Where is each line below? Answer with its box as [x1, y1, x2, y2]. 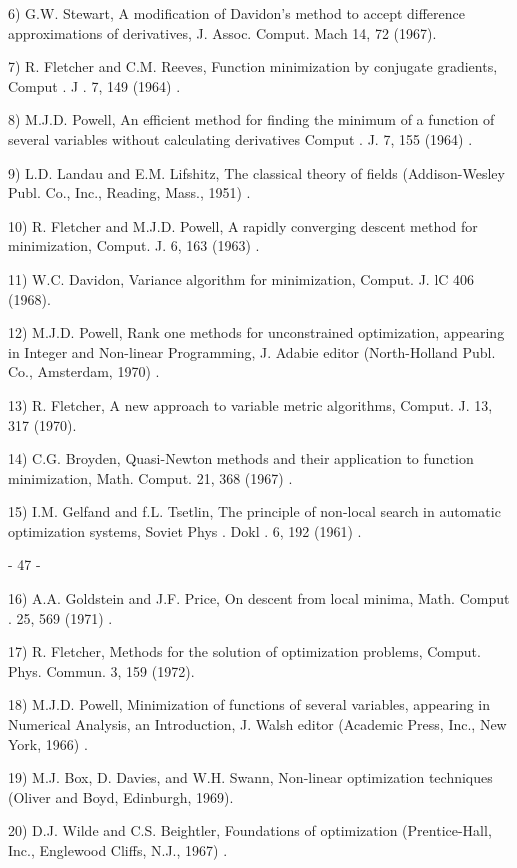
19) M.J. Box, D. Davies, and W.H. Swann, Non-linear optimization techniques [8, 767, 493, 788]
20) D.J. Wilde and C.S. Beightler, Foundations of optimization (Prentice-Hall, [8, 820, 492, 841]
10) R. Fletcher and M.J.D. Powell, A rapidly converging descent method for [8, 215, 478, 236]
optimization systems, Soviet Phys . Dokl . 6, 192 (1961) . [8, 520, 362, 541]
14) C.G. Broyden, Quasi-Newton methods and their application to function [8, 448, 474, 469]
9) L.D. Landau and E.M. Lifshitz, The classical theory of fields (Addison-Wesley [8, 162, 505, 183]
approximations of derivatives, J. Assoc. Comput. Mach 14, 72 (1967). [8, 22, 437, 43]
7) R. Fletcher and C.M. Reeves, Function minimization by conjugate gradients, [8, 56, 498, 77]
